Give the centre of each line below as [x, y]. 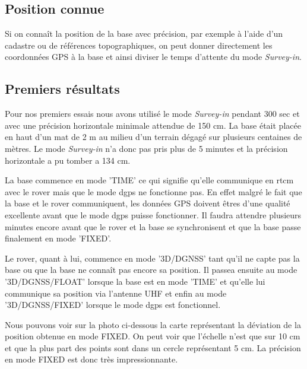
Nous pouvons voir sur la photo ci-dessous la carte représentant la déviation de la [153, 324]
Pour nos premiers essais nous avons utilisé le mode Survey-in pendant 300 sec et [152, 114]
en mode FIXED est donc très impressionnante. [91, 359]
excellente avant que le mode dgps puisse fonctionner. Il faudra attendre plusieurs [153, 214]
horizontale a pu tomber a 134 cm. [68, 160]
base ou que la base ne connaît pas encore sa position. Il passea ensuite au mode [151, 270]
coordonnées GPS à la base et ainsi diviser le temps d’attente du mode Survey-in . [153, 57]
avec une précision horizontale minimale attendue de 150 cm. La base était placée [153, 125]
